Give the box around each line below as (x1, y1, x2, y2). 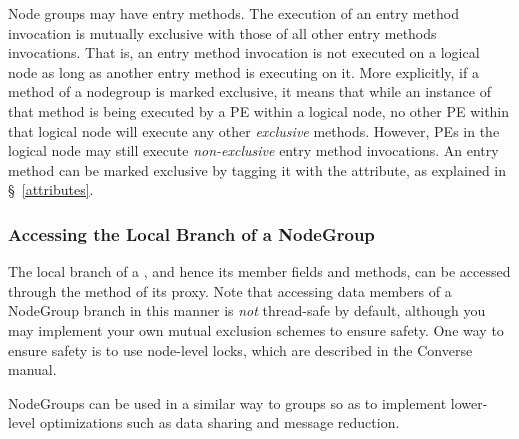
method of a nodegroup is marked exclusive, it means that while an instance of (8, 81, 491, 102)
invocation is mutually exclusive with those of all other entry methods (8, 22, 437, 43)
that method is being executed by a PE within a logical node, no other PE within (8, 100, 510, 121)
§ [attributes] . (8, 179, 94, 200)
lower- (450, 392, 488, 413)
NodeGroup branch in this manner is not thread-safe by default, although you (8, 300, 486, 321)
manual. (8, 359, 57, 380)
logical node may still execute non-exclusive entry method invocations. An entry (8, 140, 499, 161)
